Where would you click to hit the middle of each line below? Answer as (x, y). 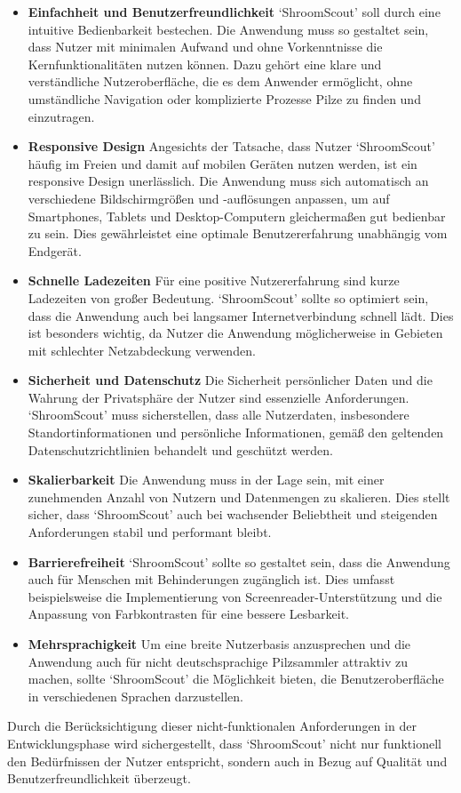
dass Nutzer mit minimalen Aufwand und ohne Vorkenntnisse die (205, 47)
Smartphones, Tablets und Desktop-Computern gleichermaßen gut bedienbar (237, 216)
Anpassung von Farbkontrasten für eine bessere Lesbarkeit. (188, 614)
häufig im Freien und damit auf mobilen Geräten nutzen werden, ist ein (223, 163)
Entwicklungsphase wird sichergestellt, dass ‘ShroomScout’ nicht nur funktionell (224, 743)
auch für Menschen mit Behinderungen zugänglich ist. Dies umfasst (211, 579)
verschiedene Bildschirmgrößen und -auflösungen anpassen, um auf (209, 198)
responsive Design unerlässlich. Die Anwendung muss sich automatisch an (228, 181)
